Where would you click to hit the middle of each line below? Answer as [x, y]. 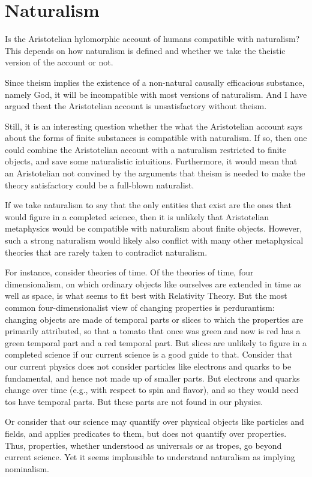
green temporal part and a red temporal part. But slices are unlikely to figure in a [156, 342]
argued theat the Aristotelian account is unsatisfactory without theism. [136, 106]
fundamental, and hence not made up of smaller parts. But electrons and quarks [152, 378]
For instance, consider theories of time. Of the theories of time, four [129, 272]
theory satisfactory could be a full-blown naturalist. [100, 184]
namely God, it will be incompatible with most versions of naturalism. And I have [156, 94]
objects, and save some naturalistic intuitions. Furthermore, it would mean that [151, 161]
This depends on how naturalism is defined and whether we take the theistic [145, 50]
